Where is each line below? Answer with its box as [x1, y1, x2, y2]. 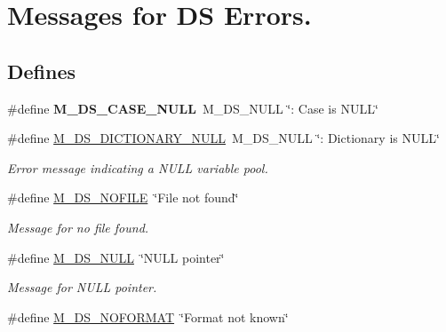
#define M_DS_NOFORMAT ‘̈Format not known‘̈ [7, 307, 289, 326]
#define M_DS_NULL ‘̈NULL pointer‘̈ [7, 248, 225, 266]
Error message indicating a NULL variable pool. [7, 158, 268, 177]
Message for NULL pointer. [7, 278, 157, 296]
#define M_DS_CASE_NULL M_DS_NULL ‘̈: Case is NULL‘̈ [7, 99, 378, 117]
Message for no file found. [7, 217, 149, 236]
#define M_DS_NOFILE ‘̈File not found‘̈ [7, 188, 239, 207]
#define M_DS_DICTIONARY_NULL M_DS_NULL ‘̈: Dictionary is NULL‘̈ [7, 129, 440, 147]
